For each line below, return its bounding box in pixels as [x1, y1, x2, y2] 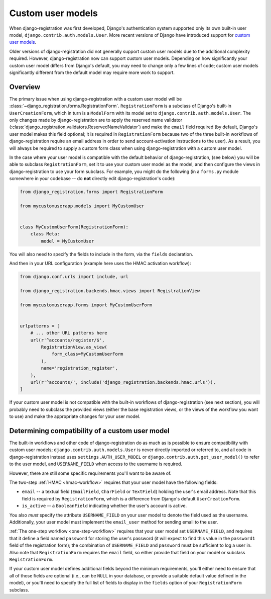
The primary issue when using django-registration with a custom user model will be [9, 96, 182, 102]
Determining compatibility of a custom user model [9, 426, 170, 435]
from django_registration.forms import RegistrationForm [20, 189, 163, 195]
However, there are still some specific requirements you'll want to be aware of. [9, 470, 172, 476]
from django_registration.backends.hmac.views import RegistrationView [20, 288, 200, 294]
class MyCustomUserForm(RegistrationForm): [20, 224, 129, 230]
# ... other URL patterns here [30, 330, 107, 336]
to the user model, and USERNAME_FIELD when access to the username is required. [9, 461, 183, 467]
